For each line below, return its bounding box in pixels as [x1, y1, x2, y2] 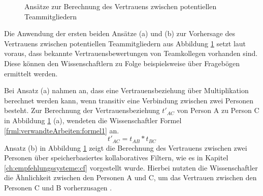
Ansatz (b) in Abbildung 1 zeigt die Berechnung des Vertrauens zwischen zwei [4, 142, 247, 153]
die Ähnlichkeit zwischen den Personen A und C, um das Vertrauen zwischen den [4, 172, 257, 183]
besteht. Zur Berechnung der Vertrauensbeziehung [4, 105, 160, 116]
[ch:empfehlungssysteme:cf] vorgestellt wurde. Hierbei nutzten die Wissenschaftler [4, 162, 258, 173]
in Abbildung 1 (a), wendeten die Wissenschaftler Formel [4, 115, 182, 125]
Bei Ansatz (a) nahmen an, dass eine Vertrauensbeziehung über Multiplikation [4, 85, 249, 96]
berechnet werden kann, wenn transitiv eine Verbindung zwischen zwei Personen [4, 95, 254, 105]
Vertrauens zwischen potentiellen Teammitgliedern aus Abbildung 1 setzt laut [4, 38, 246, 48]
